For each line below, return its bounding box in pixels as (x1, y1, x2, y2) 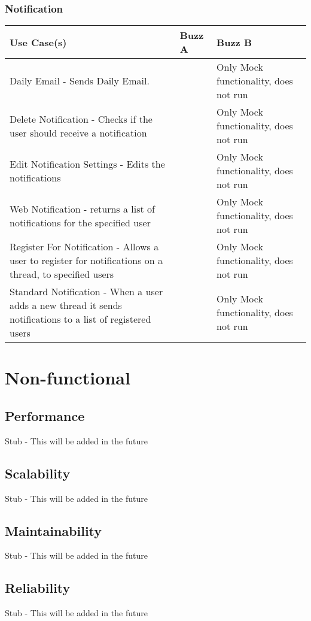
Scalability (5, 464, 71, 482)
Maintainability (5, 521, 102, 540)
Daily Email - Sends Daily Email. (10, 74, 150, 88)
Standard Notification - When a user (10, 284, 163, 299)
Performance (5, 406, 85, 425)
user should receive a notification (10, 125, 147, 140)
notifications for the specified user (10, 215, 151, 229)
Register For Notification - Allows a (10, 240, 159, 254)
